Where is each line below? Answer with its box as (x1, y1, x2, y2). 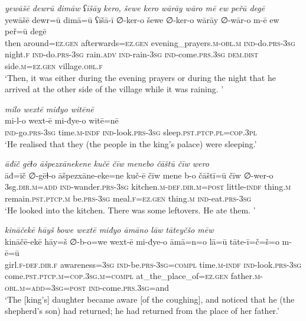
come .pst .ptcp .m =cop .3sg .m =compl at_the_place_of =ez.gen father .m (5, 270, 261, 282)
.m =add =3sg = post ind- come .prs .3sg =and (17, 281, 170, 294)
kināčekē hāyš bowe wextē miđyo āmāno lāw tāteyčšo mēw (5, 223, 214, 236)
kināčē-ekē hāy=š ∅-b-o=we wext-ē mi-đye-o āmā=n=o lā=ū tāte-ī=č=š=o (5, 235, 279, 247)
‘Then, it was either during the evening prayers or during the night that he (5, 71, 276, 83)
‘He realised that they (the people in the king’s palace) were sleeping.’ (5, 137, 257, 150)
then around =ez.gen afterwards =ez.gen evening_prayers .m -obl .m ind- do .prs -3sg (5, 36, 295, 48)
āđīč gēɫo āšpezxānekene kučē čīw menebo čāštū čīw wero (5, 157, 209, 170)
